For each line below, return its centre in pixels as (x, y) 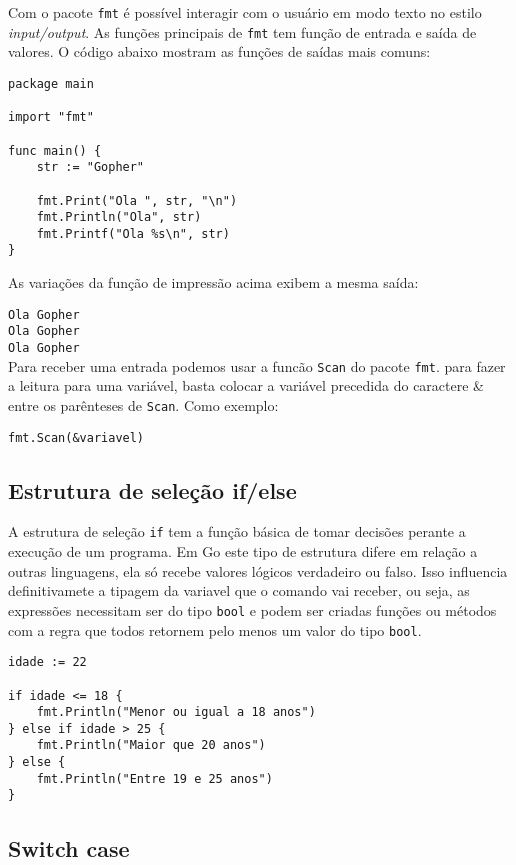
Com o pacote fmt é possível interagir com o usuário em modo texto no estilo (245, 12)
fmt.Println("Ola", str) (119, 217)
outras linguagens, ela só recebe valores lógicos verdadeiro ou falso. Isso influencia (258, 570)
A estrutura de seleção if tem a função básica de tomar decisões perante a (237, 531)
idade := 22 (47, 662)
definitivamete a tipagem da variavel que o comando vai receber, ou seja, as (239, 590)
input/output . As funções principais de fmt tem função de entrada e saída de (242, 31)
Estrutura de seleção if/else (152, 489)
